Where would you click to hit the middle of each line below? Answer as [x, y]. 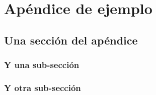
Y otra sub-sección [43, 87]
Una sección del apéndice [71, 40]
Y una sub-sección [42, 65]
